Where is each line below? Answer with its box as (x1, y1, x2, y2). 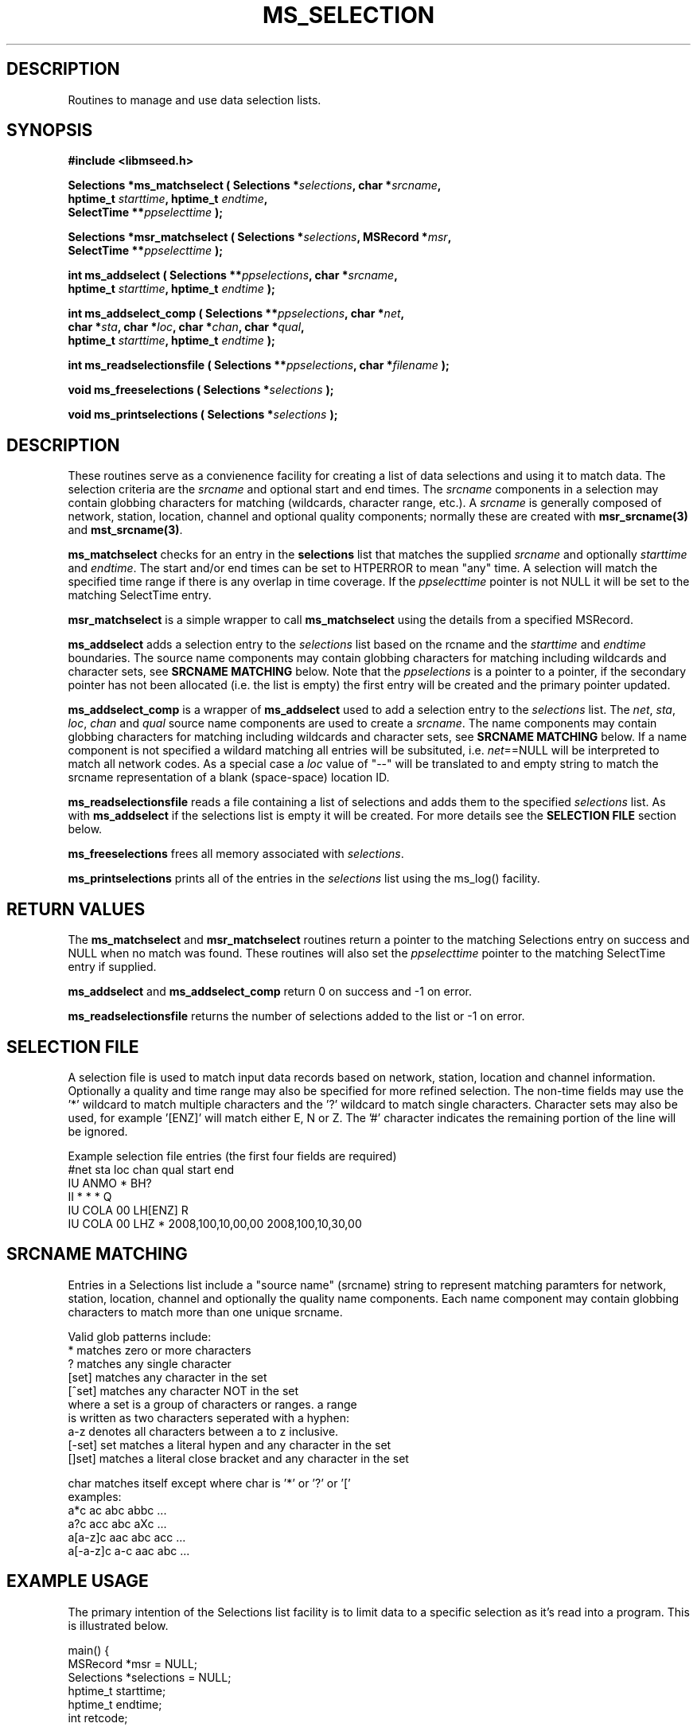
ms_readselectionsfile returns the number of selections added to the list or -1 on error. (68, 1009, 525, 1023)
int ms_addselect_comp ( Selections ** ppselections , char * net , (68, 306, 405, 321)
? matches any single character (68, 1356, 232, 1370)
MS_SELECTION (262, 2, 435, 29)
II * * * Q (68, 1189, 112, 1203)
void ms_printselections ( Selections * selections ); (68, 407, 338, 422)
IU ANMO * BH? (68, 1175, 152, 1190)
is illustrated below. (68, 1618, 169, 1632)
